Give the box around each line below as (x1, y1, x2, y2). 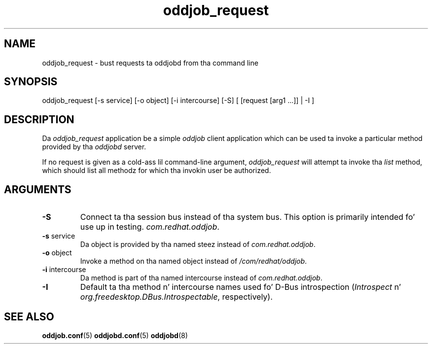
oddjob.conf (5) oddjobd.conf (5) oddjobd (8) (42, 331, 188, 340)
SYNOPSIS (4, 75, 58, 88)
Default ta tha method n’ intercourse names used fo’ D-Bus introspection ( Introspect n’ (80, 282, 401, 292)
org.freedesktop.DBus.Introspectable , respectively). (80, 292, 273, 302)
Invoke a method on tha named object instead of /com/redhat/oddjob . (80, 257, 307, 266)
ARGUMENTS (4, 183, 72, 196)
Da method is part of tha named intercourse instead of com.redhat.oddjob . (80, 274, 323, 282)
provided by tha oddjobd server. (42, 142, 146, 151)
